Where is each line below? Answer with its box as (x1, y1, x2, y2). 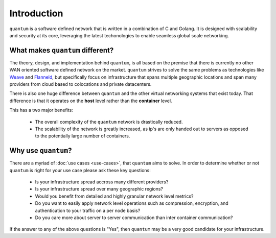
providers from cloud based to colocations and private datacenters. (9, 81, 152, 87)
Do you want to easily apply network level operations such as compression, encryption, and (35, 200, 228, 206)
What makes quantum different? (9, 46, 114, 55)
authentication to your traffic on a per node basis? (35, 207, 141, 213)
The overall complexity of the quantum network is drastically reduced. (35, 118, 183, 125)
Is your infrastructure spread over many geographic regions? (35, 186, 164, 192)
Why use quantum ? (9, 146, 72, 155)
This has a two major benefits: (9, 107, 74, 113)
